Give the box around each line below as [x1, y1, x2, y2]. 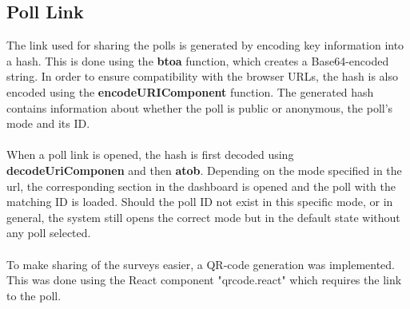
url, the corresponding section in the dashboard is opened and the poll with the [6, 177, 396, 194]
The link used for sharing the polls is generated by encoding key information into [6, 37, 404, 53]
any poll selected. [6, 224, 91, 241]
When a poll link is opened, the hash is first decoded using [6, 146, 294, 163]
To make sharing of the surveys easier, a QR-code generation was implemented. [6, 256, 396, 272]
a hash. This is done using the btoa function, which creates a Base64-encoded [6, 52, 389, 69]
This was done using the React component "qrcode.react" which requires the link [6, 271, 402, 288]
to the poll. [6, 287, 62, 303]
